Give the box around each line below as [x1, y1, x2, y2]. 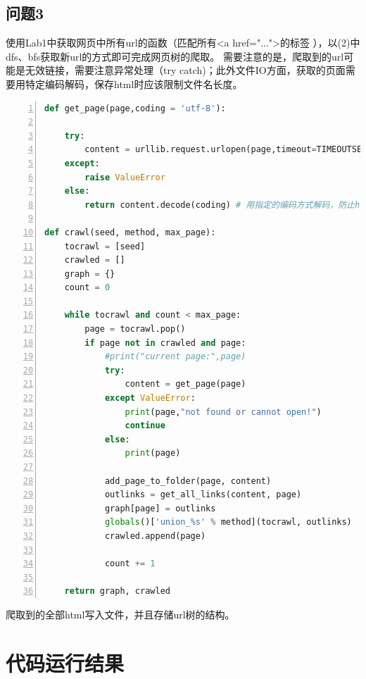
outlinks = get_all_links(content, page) [104, 490, 302, 500]
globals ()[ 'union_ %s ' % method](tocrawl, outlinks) [104, 517, 352, 528]
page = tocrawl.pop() [84, 324, 186, 335]
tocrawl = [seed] [64, 241, 146, 251]
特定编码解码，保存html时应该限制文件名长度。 [25, 76, 243, 91]
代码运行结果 [6, 648, 125, 677]
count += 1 [104, 559, 156, 569]
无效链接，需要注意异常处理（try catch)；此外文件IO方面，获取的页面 [25, 63, 346, 77]
